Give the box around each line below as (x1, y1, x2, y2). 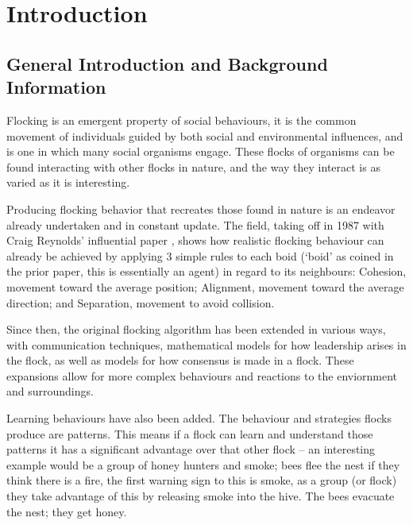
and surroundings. (6, 383, 94, 400)
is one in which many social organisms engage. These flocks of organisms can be (6, 143, 395, 160)
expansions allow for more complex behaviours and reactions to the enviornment (6, 367, 398, 384)
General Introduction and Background (6, 51, 328, 75)
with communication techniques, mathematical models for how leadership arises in (6, 336, 407, 353)
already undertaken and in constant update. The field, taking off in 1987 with (6, 216, 384, 233)
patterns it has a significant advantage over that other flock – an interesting (6, 441, 376, 457)
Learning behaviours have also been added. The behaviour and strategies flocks (6, 410, 392, 427)
